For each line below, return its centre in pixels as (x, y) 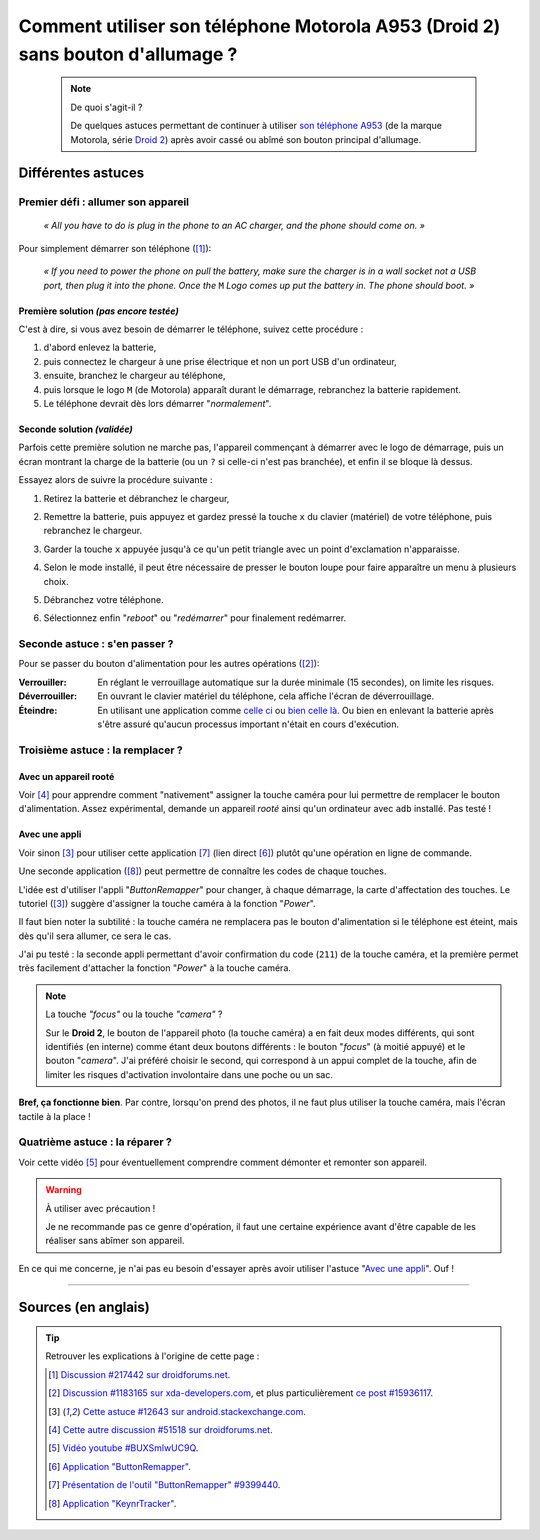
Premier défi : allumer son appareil (104, 202)
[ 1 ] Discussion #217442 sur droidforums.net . (139, 1374)
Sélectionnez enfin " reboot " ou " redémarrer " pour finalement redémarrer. (195, 618)
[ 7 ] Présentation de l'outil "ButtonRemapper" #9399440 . (164, 1485)
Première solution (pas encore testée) (98, 311)
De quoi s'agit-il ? (106, 107)
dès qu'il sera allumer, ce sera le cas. (95, 936)
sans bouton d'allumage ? (128, 54)
